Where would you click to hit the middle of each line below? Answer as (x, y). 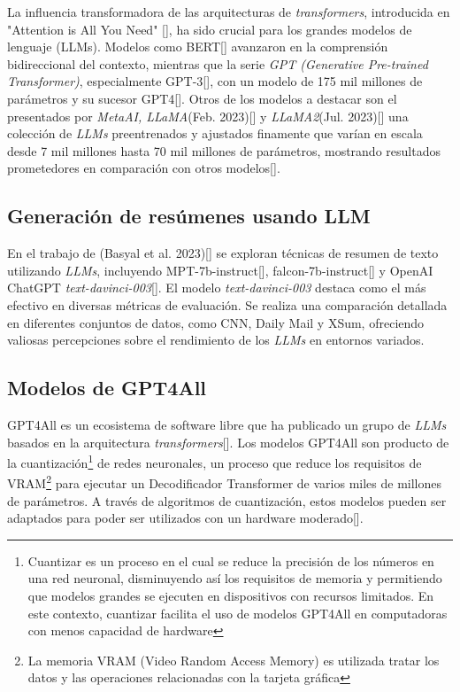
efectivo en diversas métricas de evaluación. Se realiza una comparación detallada (227, 304)
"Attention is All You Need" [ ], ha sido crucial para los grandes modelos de (210, 29)
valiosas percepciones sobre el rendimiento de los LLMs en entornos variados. (216, 340)
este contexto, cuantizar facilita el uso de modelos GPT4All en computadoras (238, 613)
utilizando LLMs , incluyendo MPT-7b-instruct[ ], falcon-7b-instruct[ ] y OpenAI (220, 270)
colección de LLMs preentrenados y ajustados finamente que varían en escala (215, 133)
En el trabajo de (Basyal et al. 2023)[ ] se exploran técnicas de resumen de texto (223, 253)
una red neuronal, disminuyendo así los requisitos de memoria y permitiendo (235, 578)
